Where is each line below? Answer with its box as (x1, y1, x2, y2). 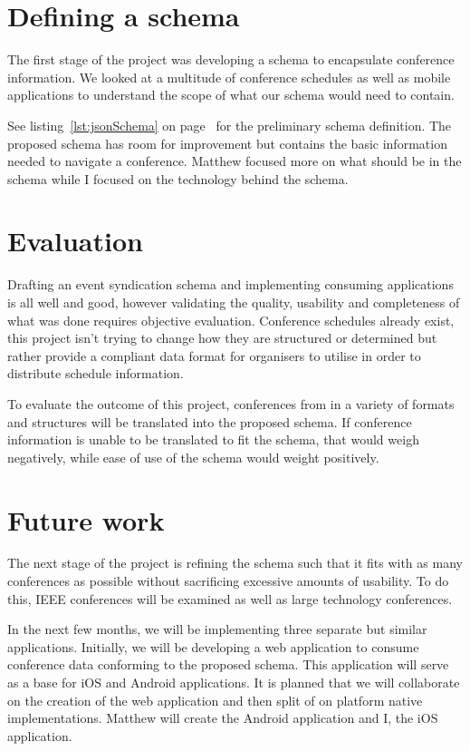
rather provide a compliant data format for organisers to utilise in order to (7, 346, 421, 365)
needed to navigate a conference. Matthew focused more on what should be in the (7, 151, 462, 171)
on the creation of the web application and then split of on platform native (7, 690, 423, 709)
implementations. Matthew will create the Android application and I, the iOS (7, 708, 438, 727)
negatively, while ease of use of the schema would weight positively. (7, 447, 379, 466)
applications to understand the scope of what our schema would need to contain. (7, 85, 455, 104)
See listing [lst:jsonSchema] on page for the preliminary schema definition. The (7, 115, 452, 134)
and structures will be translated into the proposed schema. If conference (7, 412, 412, 431)
